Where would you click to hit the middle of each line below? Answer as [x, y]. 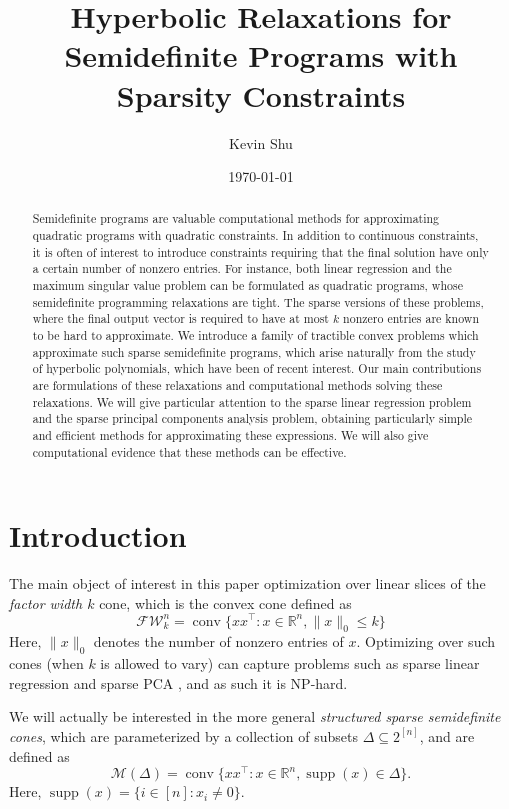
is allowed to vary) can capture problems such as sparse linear [290, 663]
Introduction [98, 535]
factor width [46, 602]
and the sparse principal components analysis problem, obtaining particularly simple [252, 418]
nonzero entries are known [411, 318]
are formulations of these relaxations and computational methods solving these [237, 385]
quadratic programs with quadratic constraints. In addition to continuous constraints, [255, 235]
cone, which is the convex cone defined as [225, 602]
